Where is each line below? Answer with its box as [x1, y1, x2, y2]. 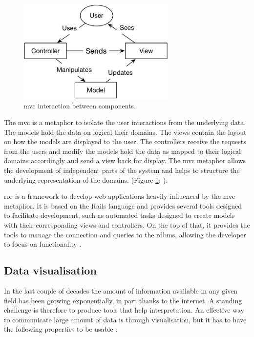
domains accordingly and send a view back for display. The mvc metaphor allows [4, 155, 246, 166]
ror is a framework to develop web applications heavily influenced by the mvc [4, 191, 235, 201]
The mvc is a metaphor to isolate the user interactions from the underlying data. [4, 117, 246, 127]
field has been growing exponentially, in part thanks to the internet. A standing [4, 295, 242, 305]
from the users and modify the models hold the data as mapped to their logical [4, 146, 241, 156]
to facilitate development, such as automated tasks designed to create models [4, 210, 235, 220]
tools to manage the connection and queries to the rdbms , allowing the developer [4, 229, 246, 239]
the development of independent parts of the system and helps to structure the [4, 165, 240, 175]
